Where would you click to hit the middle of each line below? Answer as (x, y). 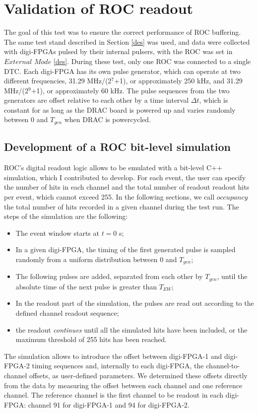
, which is (214, 100)
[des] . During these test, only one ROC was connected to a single (152, 61)
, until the (232, 276)
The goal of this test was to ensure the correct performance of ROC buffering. (123, 32)
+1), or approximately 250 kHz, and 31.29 (178, 81)
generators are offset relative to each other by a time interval (97, 100)
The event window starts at (57, 233)
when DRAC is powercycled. (108, 119)
